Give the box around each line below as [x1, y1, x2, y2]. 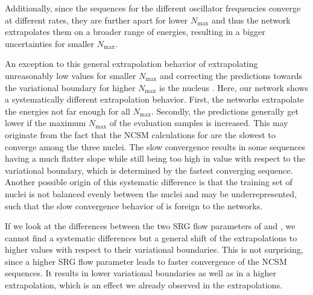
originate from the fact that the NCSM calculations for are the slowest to [5, 128, 276, 141]
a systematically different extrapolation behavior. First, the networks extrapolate [5, 93, 304, 106]
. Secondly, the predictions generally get [151, 104, 299, 117]
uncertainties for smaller [5, 37, 95, 49]
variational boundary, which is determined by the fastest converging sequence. [5, 163, 293, 176]
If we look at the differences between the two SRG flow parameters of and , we [5, 220, 296, 232]
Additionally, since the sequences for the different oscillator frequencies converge [5, 2, 301, 14]
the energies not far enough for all [5, 104, 130, 117]
